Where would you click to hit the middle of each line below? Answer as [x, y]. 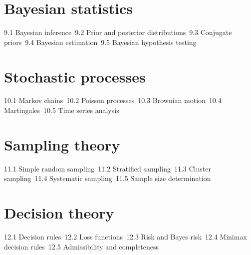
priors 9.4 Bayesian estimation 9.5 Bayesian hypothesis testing [100, 42]
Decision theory [59, 213]
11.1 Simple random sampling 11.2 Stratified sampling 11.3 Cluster [108, 168]
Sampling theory [62, 144]
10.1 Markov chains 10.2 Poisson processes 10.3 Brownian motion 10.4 [113, 100]
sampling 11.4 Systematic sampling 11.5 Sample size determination [108, 178]
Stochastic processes [75, 76]
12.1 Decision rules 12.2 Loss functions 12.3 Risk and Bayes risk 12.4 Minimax [125, 237]
